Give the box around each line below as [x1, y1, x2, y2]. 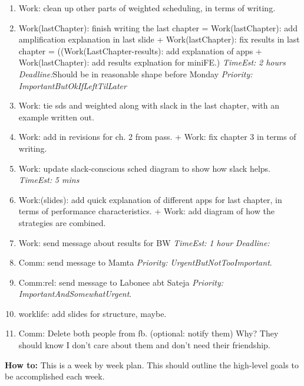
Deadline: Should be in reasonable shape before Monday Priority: [18, 67, 253, 80]
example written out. [18, 110, 94, 123]
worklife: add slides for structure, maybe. [18, 307, 167, 319]
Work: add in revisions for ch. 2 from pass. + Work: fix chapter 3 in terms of [18, 130, 296, 143]
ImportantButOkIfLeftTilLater [18, 79, 127, 91]
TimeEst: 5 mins [18, 174, 80, 186]
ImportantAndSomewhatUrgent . [18, 287, 132, 300]
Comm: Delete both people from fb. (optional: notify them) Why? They [18, 327, 279, 339]
